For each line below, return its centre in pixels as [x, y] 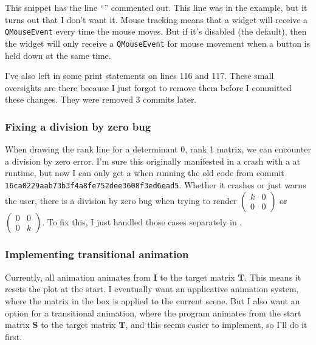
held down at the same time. [58, 55]
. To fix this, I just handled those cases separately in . [142, 221]
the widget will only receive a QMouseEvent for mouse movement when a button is [158, 43]
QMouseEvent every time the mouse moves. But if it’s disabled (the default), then [156, 31]
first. [14, 336]
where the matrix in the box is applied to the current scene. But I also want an [153, 300]
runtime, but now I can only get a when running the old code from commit [145, 173]
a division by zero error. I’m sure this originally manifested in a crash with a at [153, 161]
